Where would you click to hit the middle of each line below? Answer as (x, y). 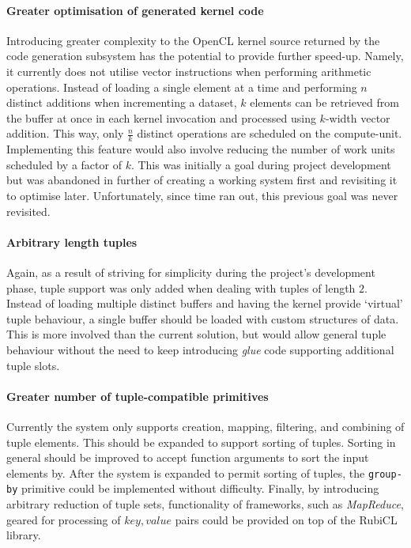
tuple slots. (33, 365)
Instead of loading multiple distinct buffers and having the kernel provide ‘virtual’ (205, 303)
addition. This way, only (65, 133)
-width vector (358, 117)
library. (24, 535)
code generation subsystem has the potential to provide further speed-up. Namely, (205, 56)
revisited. (28, 211)
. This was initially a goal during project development (261, 164)
